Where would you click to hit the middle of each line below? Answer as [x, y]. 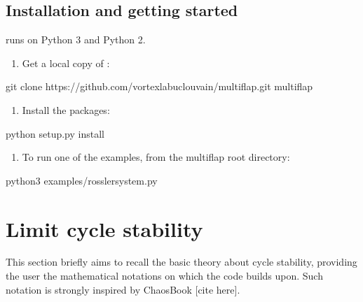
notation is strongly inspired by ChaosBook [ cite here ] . [123, 289]
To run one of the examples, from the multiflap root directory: [156, 157]
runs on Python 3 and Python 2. [76, 39]
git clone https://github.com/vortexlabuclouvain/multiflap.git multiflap [159, 86]
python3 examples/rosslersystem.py [82, 180]
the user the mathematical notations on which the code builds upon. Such [164, 276]
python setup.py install [55, 133]
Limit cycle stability [104, 228]
